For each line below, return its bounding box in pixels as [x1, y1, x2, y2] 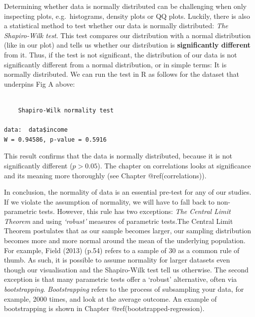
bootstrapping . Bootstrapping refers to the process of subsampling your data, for [4, 284, 244, 294]
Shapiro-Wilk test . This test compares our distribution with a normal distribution [4, 30, 251, 40]
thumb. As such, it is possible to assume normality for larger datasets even [4, 255, 230, 265]
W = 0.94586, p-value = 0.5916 [4, 136, 107, 143]
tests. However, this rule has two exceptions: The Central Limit [39, 206, 231, 216]
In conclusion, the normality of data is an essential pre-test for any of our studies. [4, 187, 252, 197]
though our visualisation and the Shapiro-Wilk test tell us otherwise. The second [4, 264, 249, 274]
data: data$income [4, 126, 68, 134]
